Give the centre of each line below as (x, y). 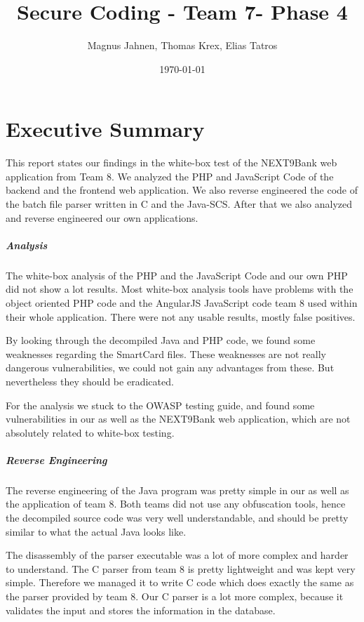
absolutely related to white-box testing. (90, 432)
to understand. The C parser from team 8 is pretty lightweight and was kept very (181, 568)
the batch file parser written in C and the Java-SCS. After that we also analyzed (179, 204)
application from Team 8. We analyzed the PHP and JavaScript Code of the (170, 176)
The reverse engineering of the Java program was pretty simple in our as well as (177, 490)
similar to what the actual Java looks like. (96, 531)
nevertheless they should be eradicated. (90, 381)
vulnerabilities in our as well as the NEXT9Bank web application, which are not (178, 419)
